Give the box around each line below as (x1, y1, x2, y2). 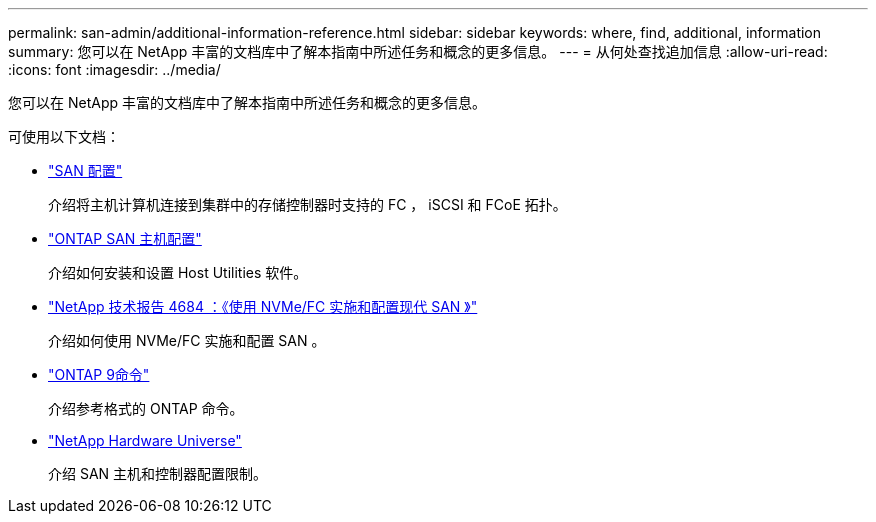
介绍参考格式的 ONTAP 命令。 (48, 400, 244, 417)
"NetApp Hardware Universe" (48, 432, 242, 449)
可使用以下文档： (8, 128, 120, 145)
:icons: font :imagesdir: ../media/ (8, 61, 221, 78)
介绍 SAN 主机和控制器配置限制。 (48, 465, 268, 482)
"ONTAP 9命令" (48, 366, 150, 383)
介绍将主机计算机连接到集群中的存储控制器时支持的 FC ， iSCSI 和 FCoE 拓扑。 (48, 196, 567, 213)
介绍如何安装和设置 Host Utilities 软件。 (48, 264, 308, 281)
